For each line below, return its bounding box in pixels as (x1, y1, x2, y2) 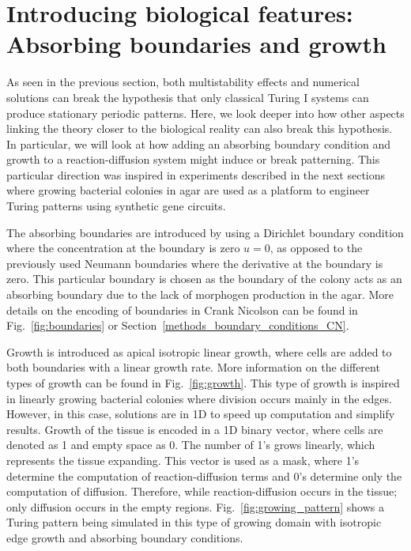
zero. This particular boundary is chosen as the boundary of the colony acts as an (6, 270, 402, 287)
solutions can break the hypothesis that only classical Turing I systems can (6, 89, 369, 105)
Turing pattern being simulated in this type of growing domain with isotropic (6, 514, 382, 530)
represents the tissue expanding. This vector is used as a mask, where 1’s (6, 451, 360, 468)
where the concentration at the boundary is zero (6, 240, 240, 256)
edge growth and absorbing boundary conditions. (6, 529, 243, 545)
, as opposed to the (270, 240, 363, 256)
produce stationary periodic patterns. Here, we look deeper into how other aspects (6, 104, 405, 121)
